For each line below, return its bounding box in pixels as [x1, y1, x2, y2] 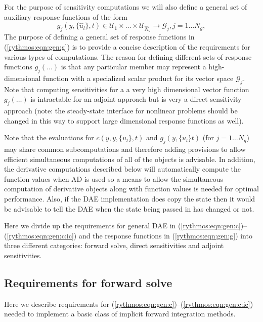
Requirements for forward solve [4, 275, 172, 291]
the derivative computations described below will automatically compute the [4, 164, 241, 174]
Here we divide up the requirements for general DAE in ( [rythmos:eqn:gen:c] [4, 220, 241, 231]
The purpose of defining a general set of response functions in [4, 31, 195, 42]
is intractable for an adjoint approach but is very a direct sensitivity [30, 94, 242, 104]
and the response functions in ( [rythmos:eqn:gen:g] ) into [78, 230, 252, 240]
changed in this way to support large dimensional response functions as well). [4, 115, 244, 126]
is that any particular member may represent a [61, 61, 206, 72]
